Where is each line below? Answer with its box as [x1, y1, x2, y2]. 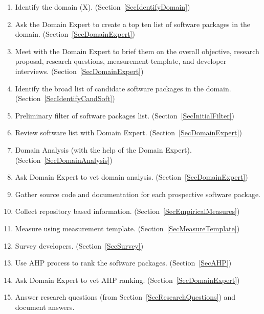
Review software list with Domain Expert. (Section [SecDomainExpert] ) [15, 127, 242, 138]
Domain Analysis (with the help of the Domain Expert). [15, 144, 192, 155]
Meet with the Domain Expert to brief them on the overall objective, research [15, 45, 259, 56]
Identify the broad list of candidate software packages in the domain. [15, 83, 231, 93]
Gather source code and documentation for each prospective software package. [15, 188, 261, 199]
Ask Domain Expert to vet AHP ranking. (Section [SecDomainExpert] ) [15, 274, 240, 285]
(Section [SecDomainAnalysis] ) [15, 154, 113, 165]
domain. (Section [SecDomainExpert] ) [15, 29, 136, 39]
